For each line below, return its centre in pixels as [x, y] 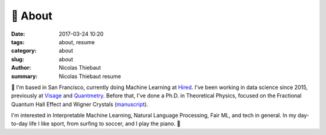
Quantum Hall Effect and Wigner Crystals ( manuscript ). [80, 104]
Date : [18, 34]
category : [24, 51]
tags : [18, 42]
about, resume [77, 42]
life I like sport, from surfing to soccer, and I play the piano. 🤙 [105, 123]
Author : [21, 68]
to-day [20, 123]
